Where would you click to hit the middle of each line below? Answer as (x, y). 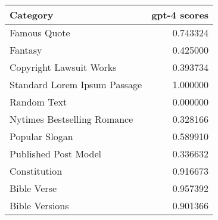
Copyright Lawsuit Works (63, 67)
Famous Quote (40, 32)
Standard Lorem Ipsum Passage (76, 84)
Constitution (36, 171)
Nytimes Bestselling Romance (71, 119)
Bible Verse (33, 188)
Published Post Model (55, 154)
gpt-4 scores (180, 15)
